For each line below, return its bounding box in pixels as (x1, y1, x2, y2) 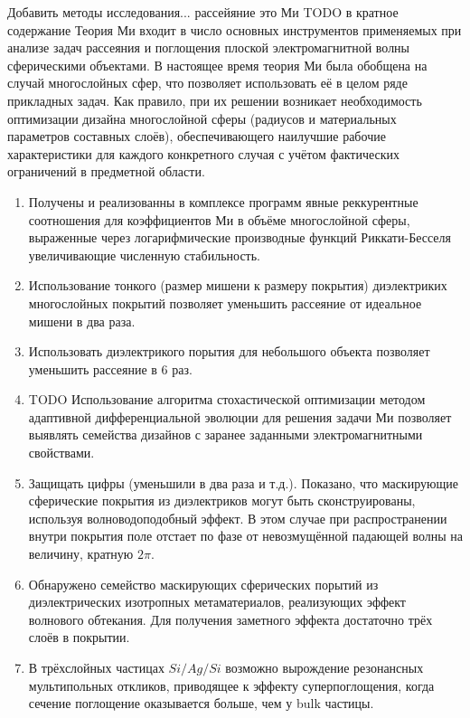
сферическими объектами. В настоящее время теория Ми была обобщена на (7, 55, 428, 74)
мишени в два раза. (28, 311, 136, 330)
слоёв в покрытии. (28, 628, 130, 647)
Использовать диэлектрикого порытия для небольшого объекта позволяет (28, 342, 430, 361)
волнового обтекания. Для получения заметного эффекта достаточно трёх (28, 609, 433, 628)
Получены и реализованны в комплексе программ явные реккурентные (28, 192, 418, 211)
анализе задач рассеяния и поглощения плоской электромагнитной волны (7, 38, 410, 57)
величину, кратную (28, 544, 134, 563)
